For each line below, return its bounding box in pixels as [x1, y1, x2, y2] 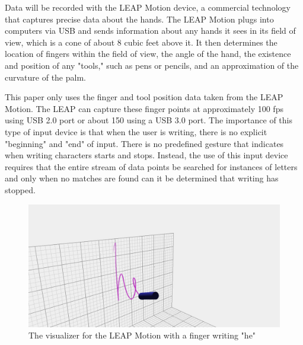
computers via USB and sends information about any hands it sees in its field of [5, 24, 296, 37]
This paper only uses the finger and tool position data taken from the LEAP [5, 91, 283, 103]
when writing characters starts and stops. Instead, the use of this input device [5, 149, 288, 161]
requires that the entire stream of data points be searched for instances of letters [5, 160, 298, 172]
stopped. [5, 183, 36, 196]
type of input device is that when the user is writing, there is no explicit [5, 125, 267, 138]
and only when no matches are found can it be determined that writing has [5, 172, 279, 184]
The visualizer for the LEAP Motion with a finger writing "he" [28, 329, 256, 341]
